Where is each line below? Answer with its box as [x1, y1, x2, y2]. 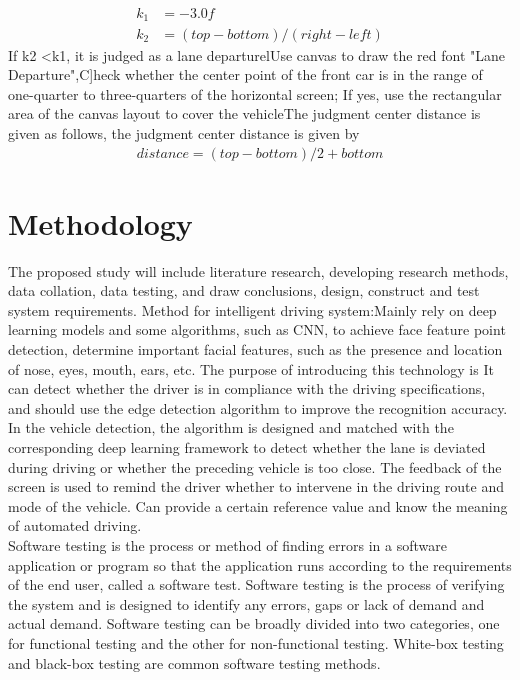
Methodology [8, 202, 193, 243]
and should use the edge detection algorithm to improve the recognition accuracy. [8, 397, 508, 418]
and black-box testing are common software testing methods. [8, 652, 381, 673]
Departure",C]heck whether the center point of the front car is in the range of [8, 64, 483, 85]
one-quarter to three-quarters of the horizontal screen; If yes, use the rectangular [8, 83, 502, 104]
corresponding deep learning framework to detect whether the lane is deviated [8, 436, 486, 457]
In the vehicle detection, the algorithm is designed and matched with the [8, 417, 454, 438]
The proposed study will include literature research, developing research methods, [8, 260, 509, 281]
